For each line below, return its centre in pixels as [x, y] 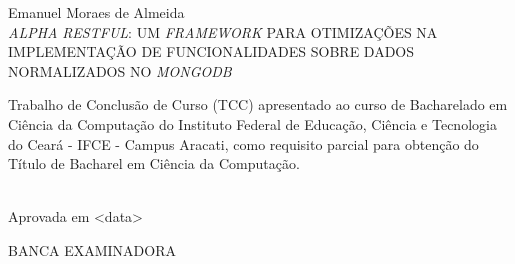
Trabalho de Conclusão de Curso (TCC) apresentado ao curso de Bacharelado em [258, 104]
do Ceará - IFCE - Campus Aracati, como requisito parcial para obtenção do [243, 143]
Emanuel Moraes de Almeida [96, 12]
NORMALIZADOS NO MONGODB [120, 70]
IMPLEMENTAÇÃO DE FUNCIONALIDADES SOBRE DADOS [211, 51]
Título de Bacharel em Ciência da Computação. [154, 163]
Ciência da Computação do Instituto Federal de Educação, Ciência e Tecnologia [252, 123]
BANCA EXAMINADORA [92, 249]
